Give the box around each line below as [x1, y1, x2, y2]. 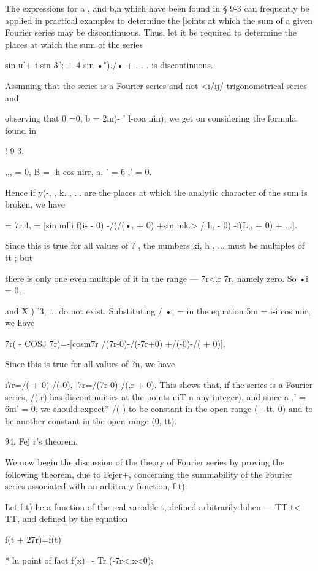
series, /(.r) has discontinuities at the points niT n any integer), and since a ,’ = [5, 390, 306, 403]
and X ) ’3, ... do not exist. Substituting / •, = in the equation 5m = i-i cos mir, [5, 304, 311, 317]
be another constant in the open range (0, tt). [5, 414, 177, 427]
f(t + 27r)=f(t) [5, 533, 61, 545]
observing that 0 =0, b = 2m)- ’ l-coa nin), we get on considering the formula [5, 112, 297, 125]
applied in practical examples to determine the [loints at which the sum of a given [5, 14, 312, 26]
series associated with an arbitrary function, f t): [5, 480, 187, 492]
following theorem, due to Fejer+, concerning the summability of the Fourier [5, 467, 292, 480]
